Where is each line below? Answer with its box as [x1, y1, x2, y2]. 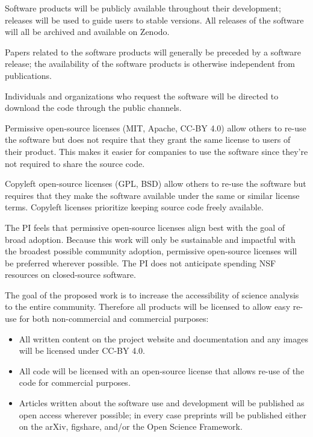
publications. [5, 69, 52, 81]
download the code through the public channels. [5, 101, 182, 114]
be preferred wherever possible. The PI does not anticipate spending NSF [5, 256, 276, 269]
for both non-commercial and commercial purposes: [19, 312, 209, 325]
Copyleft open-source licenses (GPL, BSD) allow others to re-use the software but [5, 177, 306, 190]
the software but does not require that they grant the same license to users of [5, 133, 291, 146]
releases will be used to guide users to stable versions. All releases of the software [5, 13, 304, 26]
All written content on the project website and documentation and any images [19, 332, 308, 345]
